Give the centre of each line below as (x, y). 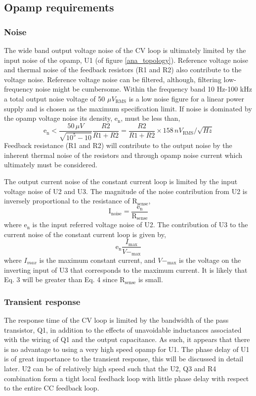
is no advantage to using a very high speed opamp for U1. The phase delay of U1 (127, 349)
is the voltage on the (210, 260)
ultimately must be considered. (51, 165)
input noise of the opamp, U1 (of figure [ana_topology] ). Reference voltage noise (126, 60)
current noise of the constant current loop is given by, (85, 234)
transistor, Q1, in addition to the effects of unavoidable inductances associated (123, 329)
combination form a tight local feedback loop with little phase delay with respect (127, 378)
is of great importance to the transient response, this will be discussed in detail (124, 359)
